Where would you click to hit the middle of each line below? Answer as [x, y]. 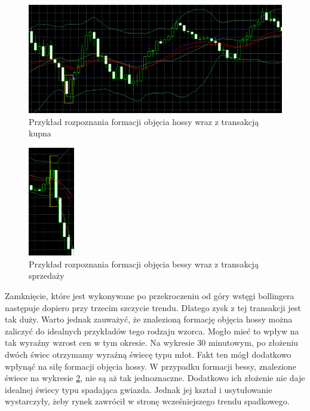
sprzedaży [47, 275]
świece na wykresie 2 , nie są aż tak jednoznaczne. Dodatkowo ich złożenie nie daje [155, 378]
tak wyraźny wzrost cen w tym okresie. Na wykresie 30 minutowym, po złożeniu [152, 342]
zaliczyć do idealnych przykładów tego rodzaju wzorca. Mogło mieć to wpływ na [152, 331]
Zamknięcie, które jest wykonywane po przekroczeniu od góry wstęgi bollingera [150, 296]
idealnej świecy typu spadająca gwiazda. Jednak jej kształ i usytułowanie [139, 389]
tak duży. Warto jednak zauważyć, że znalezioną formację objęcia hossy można [149, 319]
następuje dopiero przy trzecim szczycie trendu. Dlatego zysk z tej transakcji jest [153, 307]
